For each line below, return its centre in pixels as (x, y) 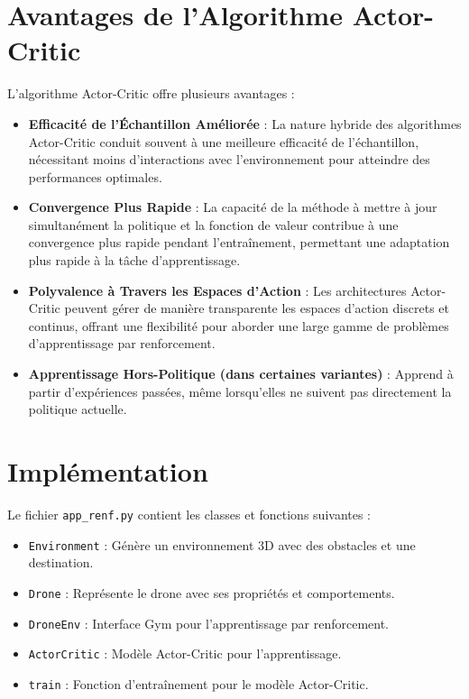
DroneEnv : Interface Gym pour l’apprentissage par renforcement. (209, 623)
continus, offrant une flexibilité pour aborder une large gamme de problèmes (239, 325)
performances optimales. (95, 176)
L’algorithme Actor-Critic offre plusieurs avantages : (151, 93)
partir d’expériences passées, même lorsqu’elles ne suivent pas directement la (240, 391)
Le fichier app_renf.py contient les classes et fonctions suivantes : (189, 514)
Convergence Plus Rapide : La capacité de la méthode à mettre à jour (233, 207)
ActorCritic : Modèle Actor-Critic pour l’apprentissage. (185, 653)
